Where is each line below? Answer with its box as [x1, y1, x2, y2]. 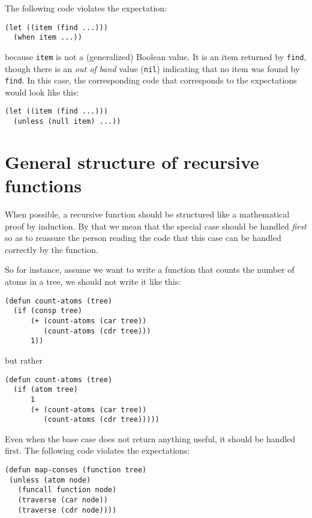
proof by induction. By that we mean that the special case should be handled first [5, 219, 307, 232]
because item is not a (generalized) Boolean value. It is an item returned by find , [5, 50, 307, 62]
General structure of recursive [5, 149, 259, 174]
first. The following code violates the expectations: [5, 444, 190, 457]
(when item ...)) [13, 33, 82, 42]
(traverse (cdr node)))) [17, 505, 117, 514]
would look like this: [5, 85, 79, 98]
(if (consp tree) [13, 306, 82, 315]
